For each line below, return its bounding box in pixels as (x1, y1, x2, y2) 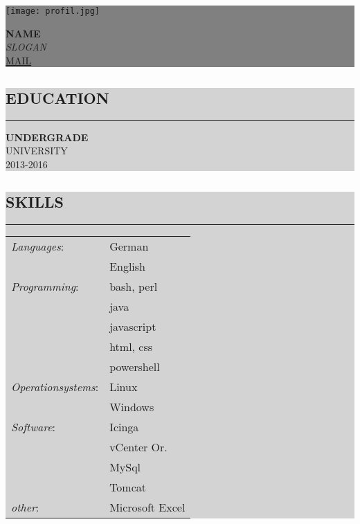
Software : (11, 418, 55, 435)
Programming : (11, 278, 79, 294)
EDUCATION (6, 87, 109, 108)
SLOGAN (6, 39, 47, 54)
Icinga (109, 418, 139, 435)
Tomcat (109, 478, 147, 495)
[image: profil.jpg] (6, 6, 100, 16)
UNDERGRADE (6, 129, 89, 144)
